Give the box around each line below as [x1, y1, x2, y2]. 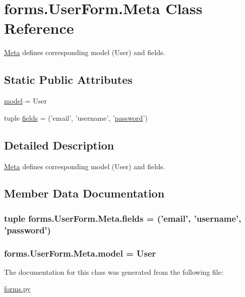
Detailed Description [4, 137, 114, 153]
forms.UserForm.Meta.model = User [4, 246, 156, 259]
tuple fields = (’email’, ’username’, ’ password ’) [4, 112, 148, 123]
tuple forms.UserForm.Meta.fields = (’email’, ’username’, [4, 212, 241, 224]
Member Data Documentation [4, 185, 165, 201]
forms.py [4, 283, 31, 294]
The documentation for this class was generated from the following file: [4, 266, 223, 277]
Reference [4, 18, 74, 38]
